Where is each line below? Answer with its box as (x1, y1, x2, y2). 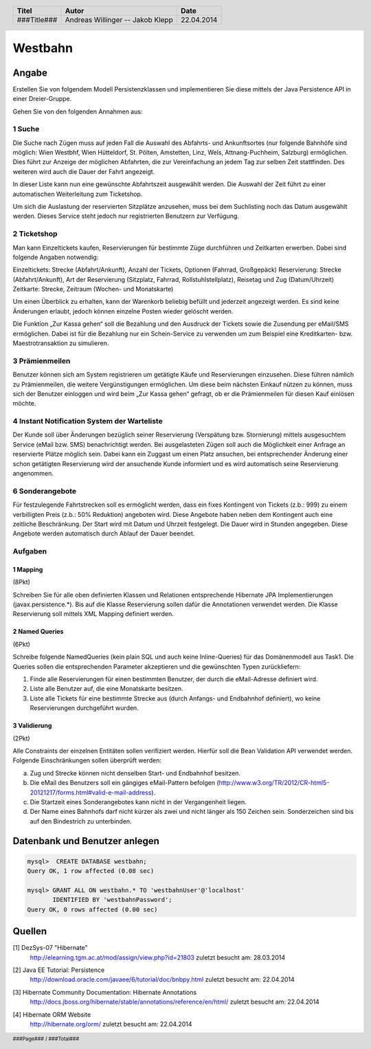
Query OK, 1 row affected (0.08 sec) (27, 867, 155, 875)
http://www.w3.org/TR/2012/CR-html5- (218, 779, 330, 787)
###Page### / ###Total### (12, 1035, 80, 1043)
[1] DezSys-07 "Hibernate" (12, 944, 89, 952)
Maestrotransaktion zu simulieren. (12, 339, 109, 347)
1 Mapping (12, 565, 43, 573)
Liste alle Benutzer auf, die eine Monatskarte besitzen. (30, 685, 183, 693)
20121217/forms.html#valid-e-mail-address (30, 788, 152, 797)
